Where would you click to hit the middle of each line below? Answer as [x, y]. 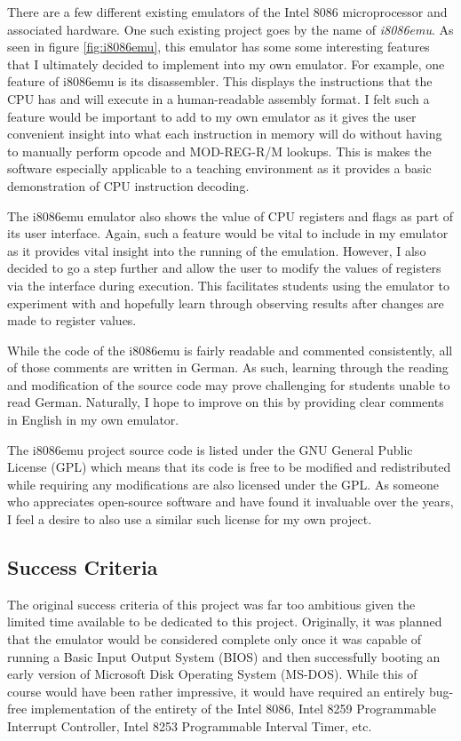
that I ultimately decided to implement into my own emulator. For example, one [226, 64]
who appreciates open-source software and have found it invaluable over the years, [230, 502]
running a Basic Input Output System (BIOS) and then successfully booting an [224, 656]
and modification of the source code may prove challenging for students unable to [229, 384]
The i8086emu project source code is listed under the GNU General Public [210, 449]
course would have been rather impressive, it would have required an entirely [216, 691]
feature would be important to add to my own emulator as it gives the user [212, 116]
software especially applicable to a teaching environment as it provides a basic [219, 168]
